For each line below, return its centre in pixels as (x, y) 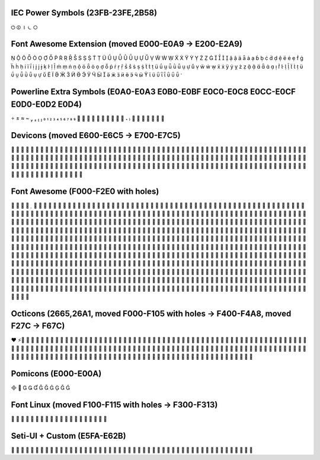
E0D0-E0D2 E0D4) (47, 104)
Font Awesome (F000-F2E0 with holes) (85, 191)
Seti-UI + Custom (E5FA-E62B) (69, 436)
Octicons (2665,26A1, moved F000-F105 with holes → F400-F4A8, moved (151, 313)
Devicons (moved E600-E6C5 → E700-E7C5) (96, 135)
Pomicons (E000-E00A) (56, 374)
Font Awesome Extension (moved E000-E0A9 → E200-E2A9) (127, 44)
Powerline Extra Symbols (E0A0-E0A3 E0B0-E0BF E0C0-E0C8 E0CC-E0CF (153, 92)
